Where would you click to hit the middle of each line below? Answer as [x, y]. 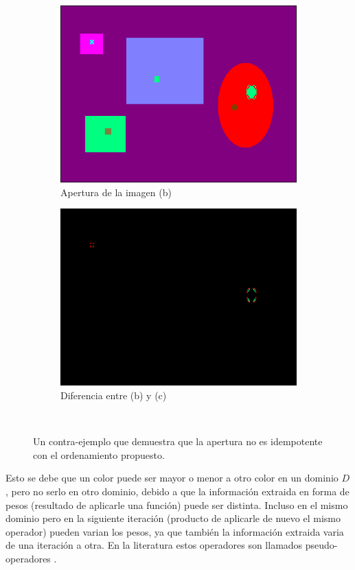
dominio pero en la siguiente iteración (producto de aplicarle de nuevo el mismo [173, 518]
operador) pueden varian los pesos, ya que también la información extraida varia [175, 531]
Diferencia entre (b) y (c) [114, 395]
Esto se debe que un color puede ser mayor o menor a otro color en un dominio [172, 478]
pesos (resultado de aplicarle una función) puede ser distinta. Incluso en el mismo [177, 504]
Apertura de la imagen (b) [116, 192]
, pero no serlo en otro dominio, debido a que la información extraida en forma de [177, 491]
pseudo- [321, 545]
